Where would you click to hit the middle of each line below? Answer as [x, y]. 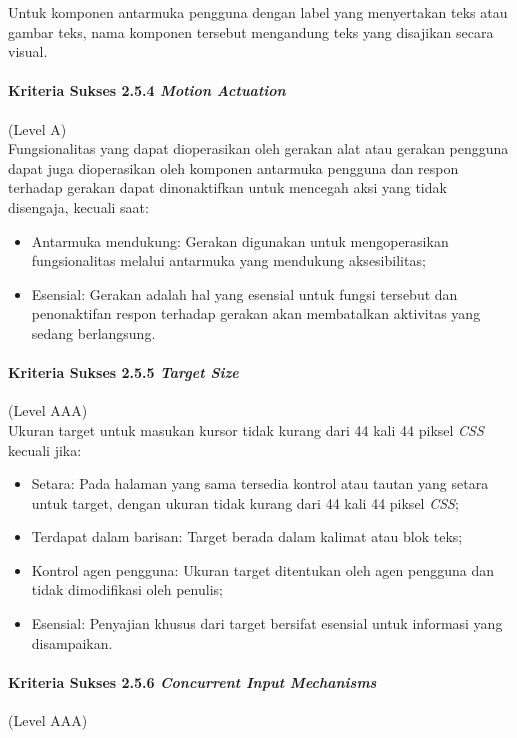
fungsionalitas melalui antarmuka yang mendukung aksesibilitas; [228, 260]
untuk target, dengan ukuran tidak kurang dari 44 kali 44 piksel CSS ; [245, 502]
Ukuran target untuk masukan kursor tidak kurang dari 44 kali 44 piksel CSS [246, 429]
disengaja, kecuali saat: [78, 206]
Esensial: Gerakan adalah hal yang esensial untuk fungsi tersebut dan [244, 293]
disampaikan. [72, 642]
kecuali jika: [45, 449]
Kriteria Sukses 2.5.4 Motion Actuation [147, 90]
